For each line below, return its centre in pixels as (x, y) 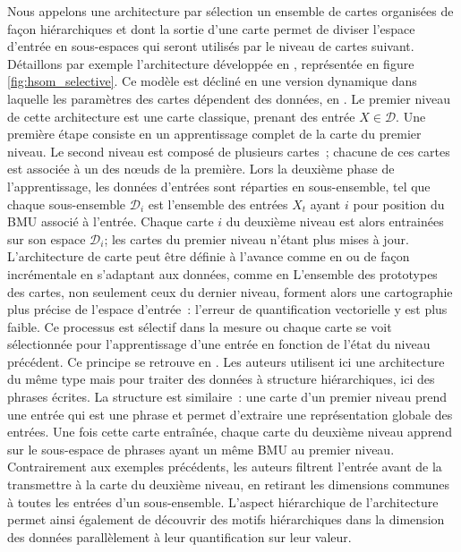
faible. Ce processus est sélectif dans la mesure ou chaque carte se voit (200, 326)
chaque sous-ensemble (67, 204)
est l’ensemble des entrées (218, 204)
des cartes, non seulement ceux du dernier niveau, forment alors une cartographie (230, 291)
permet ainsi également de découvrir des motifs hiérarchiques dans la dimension (226, 519)
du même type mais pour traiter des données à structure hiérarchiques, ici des (221, 379)
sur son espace (47, 238)
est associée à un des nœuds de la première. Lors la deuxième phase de (201, 169)
